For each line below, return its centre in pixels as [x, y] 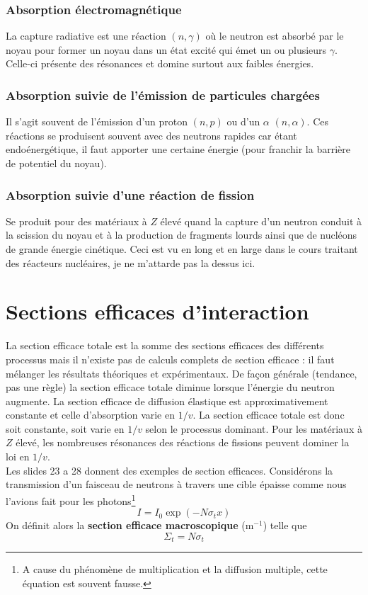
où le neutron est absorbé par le [275, 36]
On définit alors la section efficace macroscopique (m [130, 525]
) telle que [285, 525]
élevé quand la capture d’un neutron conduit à [261, 221]
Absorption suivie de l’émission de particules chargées [163, 95]
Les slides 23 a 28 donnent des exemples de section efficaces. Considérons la [169, 470]
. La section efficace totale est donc [269, 415]
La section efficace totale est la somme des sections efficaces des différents [165, 345]
